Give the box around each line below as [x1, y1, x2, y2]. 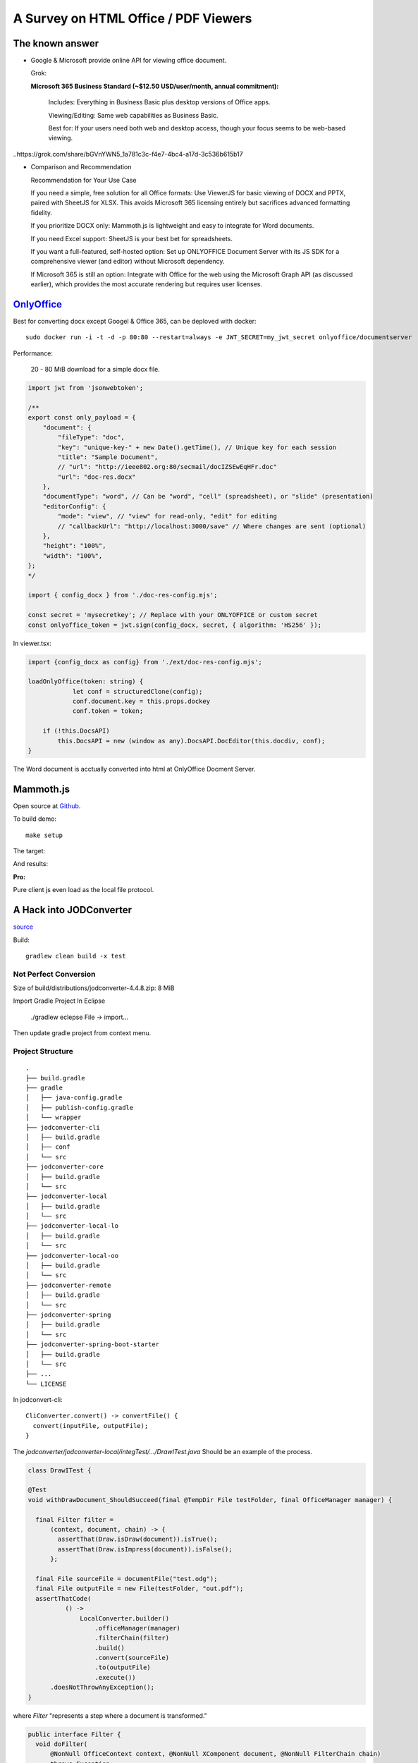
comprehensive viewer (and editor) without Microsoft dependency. [30, 257, 225, 266]
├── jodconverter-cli [25, 1123, 100, 1131]
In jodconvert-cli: [13, 1396, 63, 1404]
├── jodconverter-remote [25, 1281, 111, 1289]
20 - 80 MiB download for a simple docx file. [30, 365, 160, 374]
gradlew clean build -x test [25, 952, 126, 960]
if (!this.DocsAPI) [42, 727, 111, 735]
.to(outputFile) [94, 1664, 151, 1671]
